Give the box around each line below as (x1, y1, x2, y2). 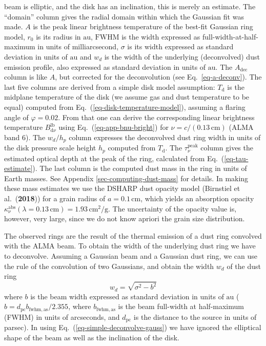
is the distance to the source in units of (133, 311, 257, 322)
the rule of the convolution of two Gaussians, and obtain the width (4, 260, 214, 271)
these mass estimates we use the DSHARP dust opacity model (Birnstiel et (4, 183, 240, 194)
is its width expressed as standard (127, 41, 234, 52)
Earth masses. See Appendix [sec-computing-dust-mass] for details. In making (4, 172, 249, 183)
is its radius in (36, 31, 81, 42)
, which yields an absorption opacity (140, 193, 254, 203)
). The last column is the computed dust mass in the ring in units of (32, 163, 247, 174)
